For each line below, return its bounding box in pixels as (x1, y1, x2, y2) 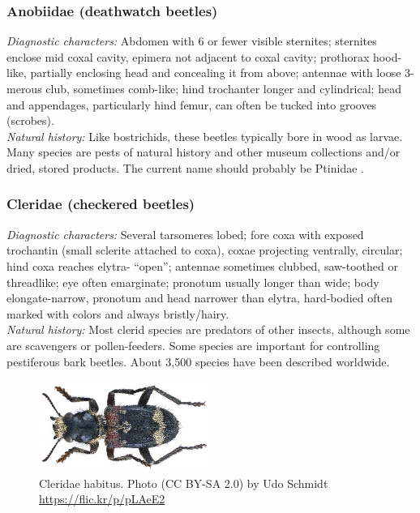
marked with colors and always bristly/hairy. (6, 305, 229, 322)
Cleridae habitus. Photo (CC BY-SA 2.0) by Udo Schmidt (39, 474, 328, 491)
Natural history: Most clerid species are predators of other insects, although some (6, 321, 410, 338)
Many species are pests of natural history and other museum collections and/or (6, 143, 401, 160)
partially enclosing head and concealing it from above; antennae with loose (30, 64, 401, 81)
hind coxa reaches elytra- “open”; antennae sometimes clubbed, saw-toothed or (6, 257, 398, 274)
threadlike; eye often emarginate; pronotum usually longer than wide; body (6, 273, 379, 290)
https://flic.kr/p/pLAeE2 (39, 490, 165, 507)
